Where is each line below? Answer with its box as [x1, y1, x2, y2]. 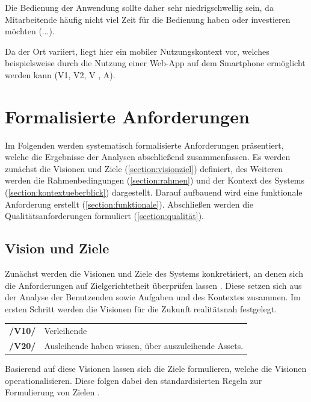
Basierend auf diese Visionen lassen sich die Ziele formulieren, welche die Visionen [5, 362, 307, 375]
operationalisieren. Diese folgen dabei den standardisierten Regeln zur [5, 374, 262, 386]
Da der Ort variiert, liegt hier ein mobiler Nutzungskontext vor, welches [5, 45, 269, 57]
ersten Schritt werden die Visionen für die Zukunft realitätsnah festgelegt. [5, 302, 277, 315]
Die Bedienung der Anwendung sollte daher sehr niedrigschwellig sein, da [5, 1, 274, 13]
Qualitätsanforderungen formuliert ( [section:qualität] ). [5, 209, 204, 222]
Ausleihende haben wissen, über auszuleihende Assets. [44, 339, 244, 352]
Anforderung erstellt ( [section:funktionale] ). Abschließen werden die [5, 197, 254, 210]
